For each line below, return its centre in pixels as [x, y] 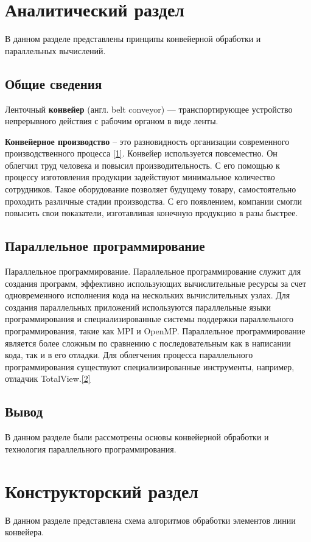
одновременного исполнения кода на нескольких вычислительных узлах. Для [148, 295]
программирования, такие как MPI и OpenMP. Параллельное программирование [155, 331]
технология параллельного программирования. [91, 449]
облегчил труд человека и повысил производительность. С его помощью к [142, 165]
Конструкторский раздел [102, 491]
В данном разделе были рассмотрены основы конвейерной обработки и [137, 437]
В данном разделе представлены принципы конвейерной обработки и [133, 39]
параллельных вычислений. [55, 50]
